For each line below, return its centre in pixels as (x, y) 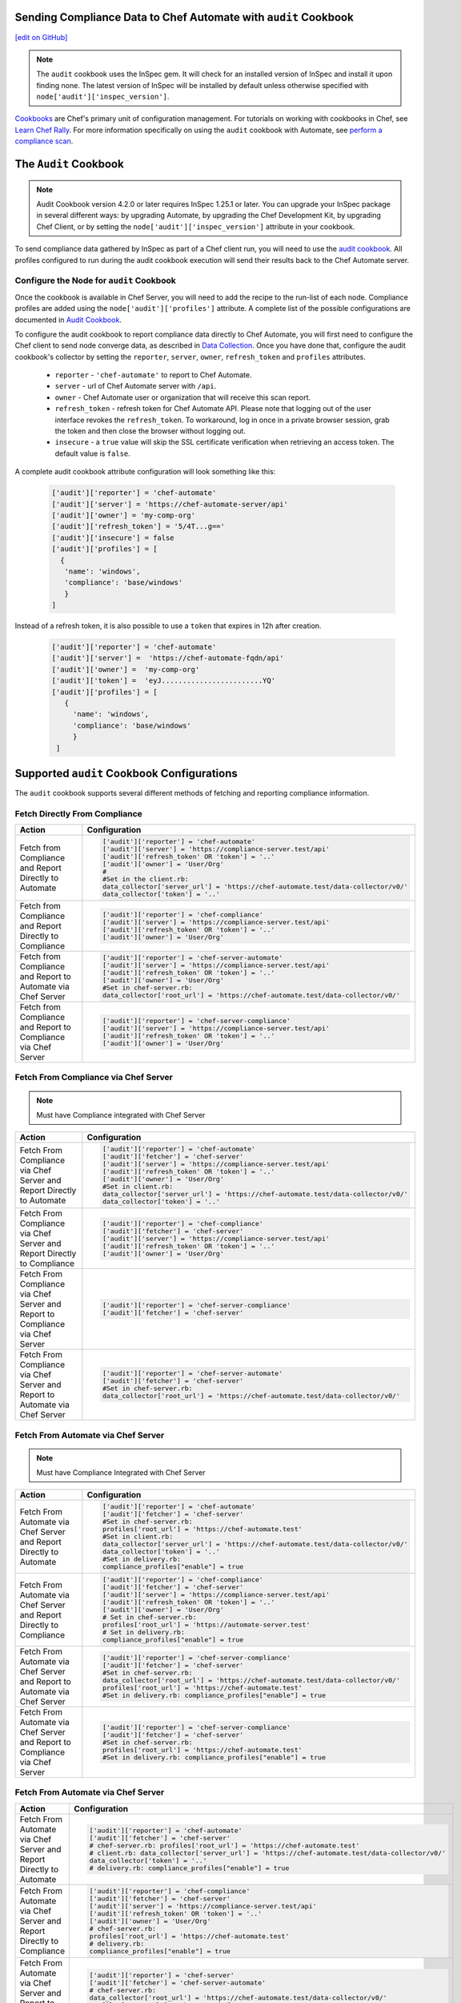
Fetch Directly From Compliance (79, 813)
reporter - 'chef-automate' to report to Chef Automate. (153, 375)
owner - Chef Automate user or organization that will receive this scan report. (183, 397)
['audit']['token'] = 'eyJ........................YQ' (164, 681)
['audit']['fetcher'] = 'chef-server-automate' (178, 1983)
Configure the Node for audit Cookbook (95, 280)
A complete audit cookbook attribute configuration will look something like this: (145, 472)
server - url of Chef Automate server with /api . (136, 386)
